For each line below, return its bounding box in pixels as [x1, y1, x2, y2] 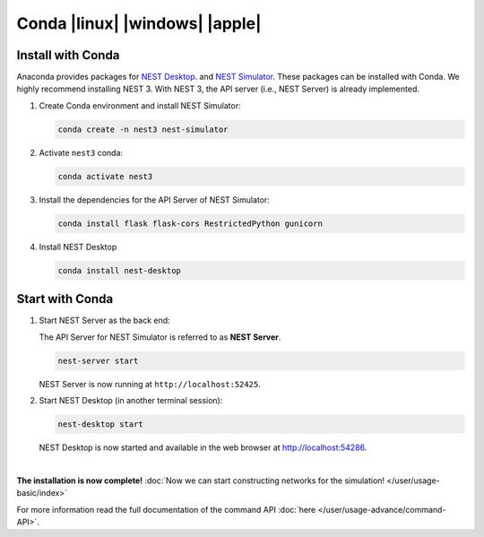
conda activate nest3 [57, 171, 153, 181]
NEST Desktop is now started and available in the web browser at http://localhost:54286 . [39, 442, 367, 453]
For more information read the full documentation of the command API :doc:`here [16, 504, 316, 515]
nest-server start [57, 355, 139, 366]
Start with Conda [16, 291, 114, 307]
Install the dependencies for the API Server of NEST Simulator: [39, 194, 271, 205]
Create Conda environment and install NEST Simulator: [39, 100, 241, 111]
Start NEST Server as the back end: [39, 315, 170, 326]
